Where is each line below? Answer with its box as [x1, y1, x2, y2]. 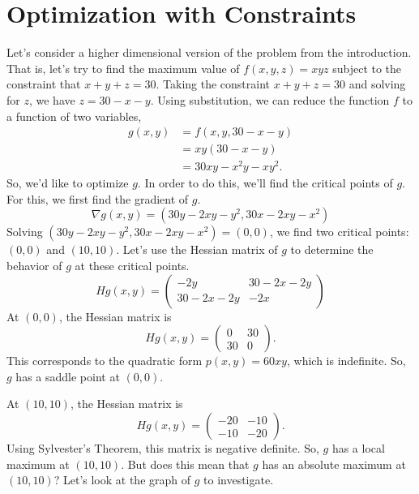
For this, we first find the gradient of [6, 190, 189, 207]
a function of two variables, [6, 107, 142, 124]
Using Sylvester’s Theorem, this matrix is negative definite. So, [6, 440, 319, 457]
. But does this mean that [121, 455, 250, 472]
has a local [331, 440, 385, 457]
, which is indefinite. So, [286, 352, 406, 369]
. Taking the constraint [156, 75, 271, 92]
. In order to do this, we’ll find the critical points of [137, 174, 393, 191]
